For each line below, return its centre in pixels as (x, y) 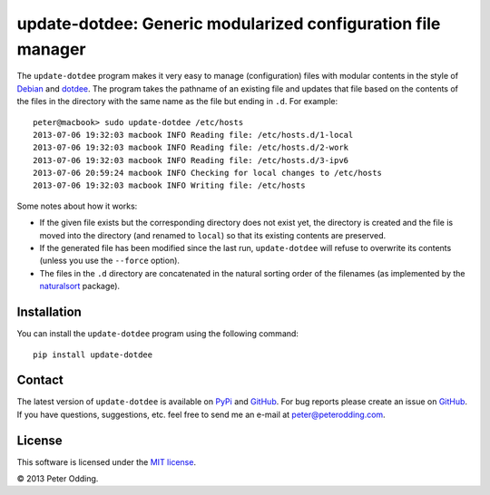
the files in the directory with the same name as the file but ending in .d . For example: (177, 102)
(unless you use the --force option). (110, 261)
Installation (49, 312)
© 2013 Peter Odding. (58, 479)
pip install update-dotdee (93, 354)
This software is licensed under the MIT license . (107, 461)
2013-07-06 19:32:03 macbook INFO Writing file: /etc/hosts (169, 185)
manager (51, 49)
